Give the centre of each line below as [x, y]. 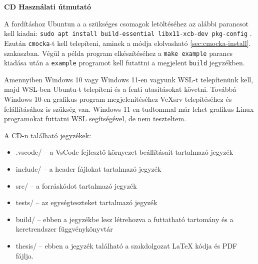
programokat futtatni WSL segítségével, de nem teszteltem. [95, 119]
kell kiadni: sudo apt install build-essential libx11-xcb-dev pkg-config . [128, 33]
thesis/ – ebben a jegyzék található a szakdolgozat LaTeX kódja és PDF [126, 245]
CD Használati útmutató [47, 6]
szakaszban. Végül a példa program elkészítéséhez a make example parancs [118, 53]
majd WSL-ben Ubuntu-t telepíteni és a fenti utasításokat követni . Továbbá [120, 89]
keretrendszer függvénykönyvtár [64, 229]
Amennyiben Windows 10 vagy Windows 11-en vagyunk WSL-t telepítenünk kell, [129, 79]
